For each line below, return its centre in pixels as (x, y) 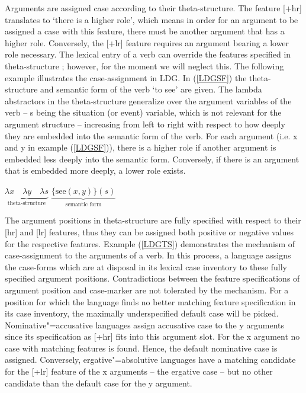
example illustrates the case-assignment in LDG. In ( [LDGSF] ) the (126, 77)
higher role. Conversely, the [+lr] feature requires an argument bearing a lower (147, 42)
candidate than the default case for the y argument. (99, 383)
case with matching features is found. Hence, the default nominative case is (141, 348)
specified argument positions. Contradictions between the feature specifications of (152, 278)
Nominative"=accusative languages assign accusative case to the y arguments (145, 325)
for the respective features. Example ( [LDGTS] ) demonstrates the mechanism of (150, 243)
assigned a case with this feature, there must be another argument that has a (145, 31)
